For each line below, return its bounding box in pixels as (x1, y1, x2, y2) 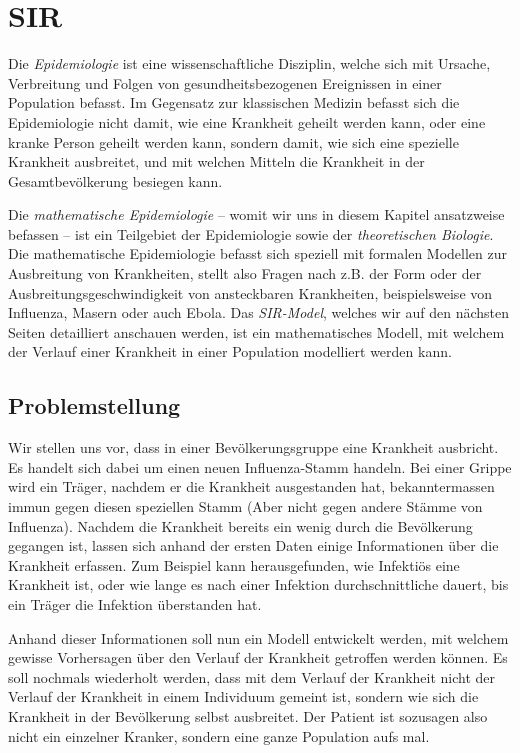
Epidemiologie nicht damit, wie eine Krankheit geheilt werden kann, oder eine (8, 111, 486, 132)
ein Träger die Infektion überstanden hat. (8, 593, 262, 614)
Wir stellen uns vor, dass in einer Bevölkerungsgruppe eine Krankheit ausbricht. (8, 437, 499, 458)
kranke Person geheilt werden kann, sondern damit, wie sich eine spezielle (8, 131, 459, 152)
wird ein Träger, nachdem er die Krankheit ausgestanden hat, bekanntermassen (8, 476, 495, 497)
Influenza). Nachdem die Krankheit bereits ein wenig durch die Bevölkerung (8, 515, 473, 536)
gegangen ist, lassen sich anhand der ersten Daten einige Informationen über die (8, 535, 499, 556)
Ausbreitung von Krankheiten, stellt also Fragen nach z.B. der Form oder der (8, 263, 482, 284)
